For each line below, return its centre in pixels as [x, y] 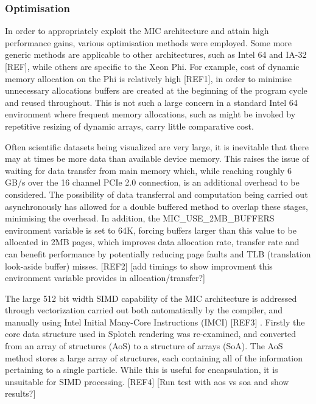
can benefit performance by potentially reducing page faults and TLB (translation [158, 253]
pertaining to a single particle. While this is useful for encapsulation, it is [142, 370]
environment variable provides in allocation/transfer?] [105, 278]
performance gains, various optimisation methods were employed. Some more [149, 42]
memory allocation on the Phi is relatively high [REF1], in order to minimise [148, 78]
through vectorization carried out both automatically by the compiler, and [144, 310]
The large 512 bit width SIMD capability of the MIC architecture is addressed [151, 298]
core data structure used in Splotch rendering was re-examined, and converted [151, 334]
